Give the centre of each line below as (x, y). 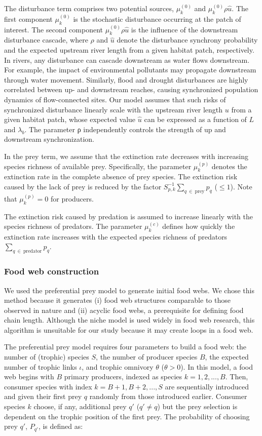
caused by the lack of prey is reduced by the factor (83, 186)
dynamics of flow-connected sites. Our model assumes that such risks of (115, 99)
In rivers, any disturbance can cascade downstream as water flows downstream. (127, 60)
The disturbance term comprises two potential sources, (89, 8)
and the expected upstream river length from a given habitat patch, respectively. (129, 49)
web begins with (29, 376)
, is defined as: (61, 426)
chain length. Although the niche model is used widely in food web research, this (129, 320)
